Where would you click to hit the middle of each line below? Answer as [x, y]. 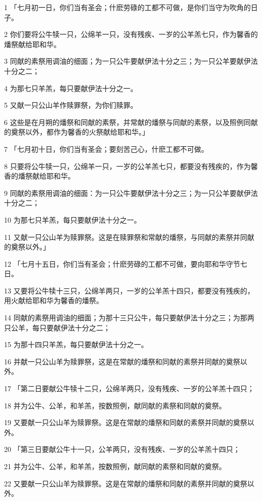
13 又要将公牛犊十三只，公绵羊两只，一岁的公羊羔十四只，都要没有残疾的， [129, 290]
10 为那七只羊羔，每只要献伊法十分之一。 [73, 219]
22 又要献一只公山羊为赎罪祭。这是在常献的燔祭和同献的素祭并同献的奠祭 [126, 483]
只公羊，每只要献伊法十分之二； [57, 327]
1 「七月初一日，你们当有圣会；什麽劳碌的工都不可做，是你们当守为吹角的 [127, 7]
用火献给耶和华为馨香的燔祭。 [54, 300]
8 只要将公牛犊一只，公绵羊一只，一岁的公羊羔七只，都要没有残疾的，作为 [127, 166]
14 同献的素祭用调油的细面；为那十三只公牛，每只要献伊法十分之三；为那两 [129, 318]
